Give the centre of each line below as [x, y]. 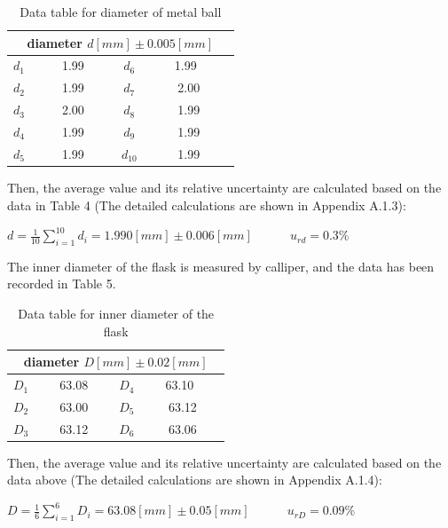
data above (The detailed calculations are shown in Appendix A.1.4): [195, 480]
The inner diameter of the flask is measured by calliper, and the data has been [221, 266]
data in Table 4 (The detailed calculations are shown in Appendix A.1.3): [207, 205]
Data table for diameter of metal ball [121, 12]
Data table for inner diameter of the [116, 314]
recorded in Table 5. [62, 284]
